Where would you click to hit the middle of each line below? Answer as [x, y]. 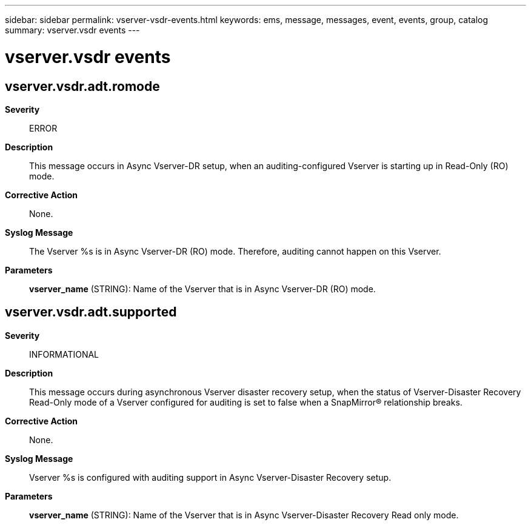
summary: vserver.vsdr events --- [72, 30]
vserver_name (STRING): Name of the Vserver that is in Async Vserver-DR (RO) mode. [202, 289]
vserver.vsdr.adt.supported [91, 312]
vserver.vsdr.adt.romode [82, 86]
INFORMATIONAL [64, 354]
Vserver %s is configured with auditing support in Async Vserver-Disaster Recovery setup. [210, 477]
